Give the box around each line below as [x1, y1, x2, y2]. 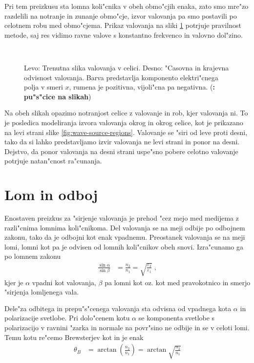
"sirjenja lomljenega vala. [4, 287, 79, 297]
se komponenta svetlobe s [138, 313, 215, 323]
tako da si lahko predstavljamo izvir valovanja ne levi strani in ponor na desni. [4, 136, 240, 147]
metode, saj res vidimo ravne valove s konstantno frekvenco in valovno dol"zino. [4, 29, 243, 40]
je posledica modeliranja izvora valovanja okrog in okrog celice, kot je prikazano [4, 117, 243, 127]
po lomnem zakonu [4, 251, 61, 261]
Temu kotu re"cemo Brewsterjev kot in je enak [4, 332, 144, 342]
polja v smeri [24, 82, 63, 92]
